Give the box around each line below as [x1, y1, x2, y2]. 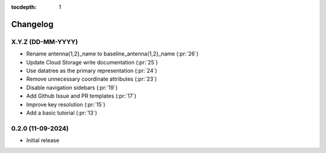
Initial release [26, 137, 60, 144]
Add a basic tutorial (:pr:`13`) [26, 109, 98, 116]
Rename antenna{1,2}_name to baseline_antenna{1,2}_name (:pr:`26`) [26, 50, 199, 57]
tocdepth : [11, 4, 37, 10]
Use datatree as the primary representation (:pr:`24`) [26, 67, 158, 74]
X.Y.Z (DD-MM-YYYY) [11, 37, 78, 46]
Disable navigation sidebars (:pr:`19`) [26, 84, 118, 91]
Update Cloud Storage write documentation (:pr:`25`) [26, 58, 158, 66]
